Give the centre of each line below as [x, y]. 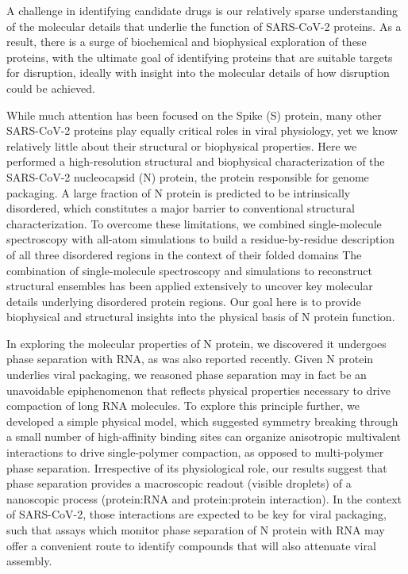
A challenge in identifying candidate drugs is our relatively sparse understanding [202, 10]
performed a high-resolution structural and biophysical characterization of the [196, 161]
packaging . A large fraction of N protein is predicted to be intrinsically [179, 192]
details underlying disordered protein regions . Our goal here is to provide [184, 301]
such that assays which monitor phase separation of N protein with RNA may [196, 530]
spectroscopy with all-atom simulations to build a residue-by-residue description [201, 239]
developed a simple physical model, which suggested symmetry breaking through [202, 421]
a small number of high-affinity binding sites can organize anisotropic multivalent [204, 436]
